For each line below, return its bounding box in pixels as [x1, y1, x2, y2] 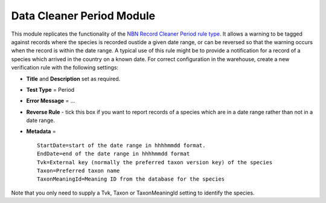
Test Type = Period [26, 86, 75, 93]
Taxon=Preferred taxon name [37, 167, 120, 175]
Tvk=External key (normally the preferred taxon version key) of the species [37, 159, 273, 166]
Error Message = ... [26, 97, 75, 105]
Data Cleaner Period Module [11, 9, 156, 22]
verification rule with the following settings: [11, 64, 119, 71]
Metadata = [26, 127, 57, 135]
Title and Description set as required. [26, 75, 121, 82]
